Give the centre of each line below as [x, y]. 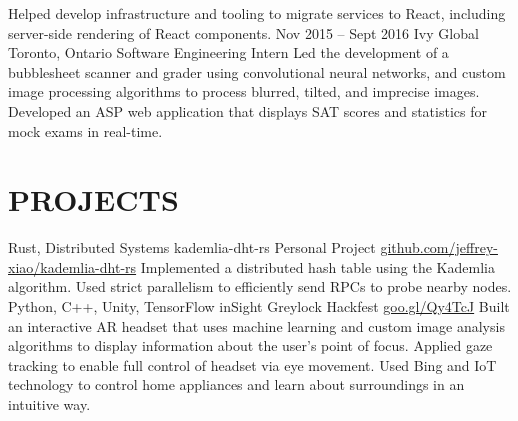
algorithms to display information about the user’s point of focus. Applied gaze [250, 345]
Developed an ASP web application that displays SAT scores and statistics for [247, 110]
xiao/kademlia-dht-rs [72, 266]
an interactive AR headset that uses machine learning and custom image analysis [256, 325]
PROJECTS [93, 199]
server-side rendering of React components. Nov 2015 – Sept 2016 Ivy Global [243, 32]
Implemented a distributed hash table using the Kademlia [317, 266]
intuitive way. [49, 404]
